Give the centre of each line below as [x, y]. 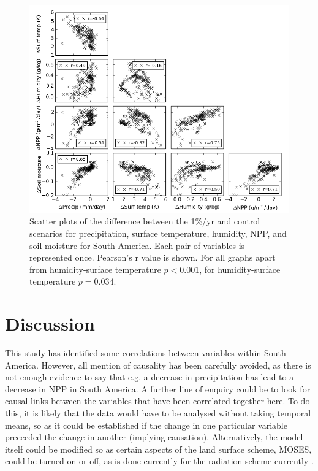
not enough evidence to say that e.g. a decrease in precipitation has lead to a [150, 377]
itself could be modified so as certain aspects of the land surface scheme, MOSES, [158, 449]
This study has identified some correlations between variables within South [146, 353]
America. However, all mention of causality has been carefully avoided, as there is [158, 365]
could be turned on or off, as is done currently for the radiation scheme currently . [159, 461]
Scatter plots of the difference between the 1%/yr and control [145, 221]
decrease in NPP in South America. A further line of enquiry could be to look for [158, 389]
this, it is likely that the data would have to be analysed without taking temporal [158, 413]
